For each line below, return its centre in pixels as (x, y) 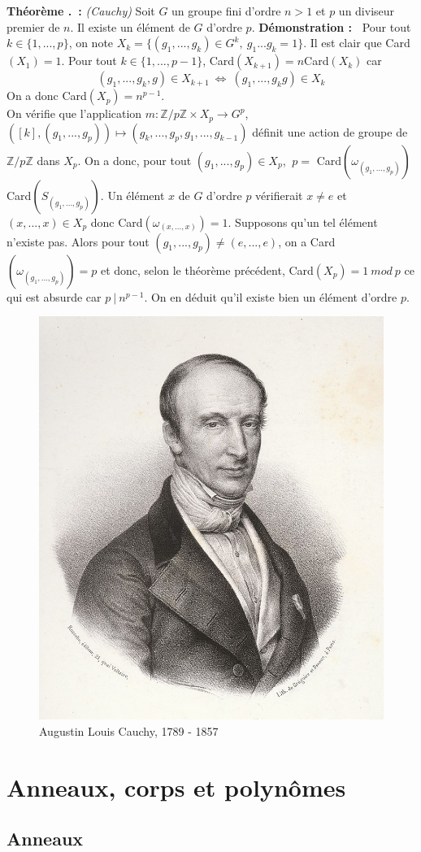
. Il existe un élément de (130, 26)
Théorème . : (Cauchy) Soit (81, 11)
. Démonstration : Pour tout (331, 26)
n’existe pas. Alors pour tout (78, 241)
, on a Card (307, 241)
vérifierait (279, 195)
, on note (91, 43)
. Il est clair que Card (357, 43)
